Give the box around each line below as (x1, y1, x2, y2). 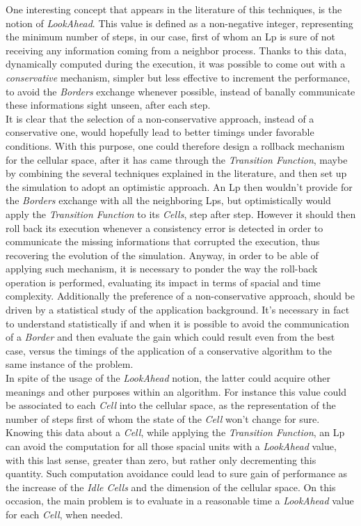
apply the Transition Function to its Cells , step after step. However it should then (6, 206, 356, 221)
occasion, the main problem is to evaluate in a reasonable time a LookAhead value (6, 493, 354, 508)
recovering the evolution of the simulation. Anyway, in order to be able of (6, 247, 319, 262)
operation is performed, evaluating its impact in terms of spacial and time (6, 274, 321, 289)
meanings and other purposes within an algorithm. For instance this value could (6, 384, 346, 399)
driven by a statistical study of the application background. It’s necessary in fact (6, 302, 350, 317)
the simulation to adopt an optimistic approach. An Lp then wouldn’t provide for (6, 179, 353, 194)
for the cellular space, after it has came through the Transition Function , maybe (6, 152, 348, 167)
